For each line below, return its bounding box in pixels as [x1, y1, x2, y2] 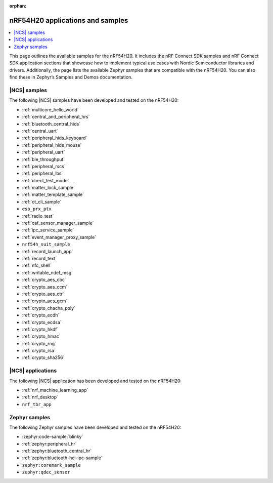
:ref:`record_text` [22, 255, 57, 261]
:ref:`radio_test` [22, 213, 54, 219]
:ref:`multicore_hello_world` [22, 106, 79, 112]
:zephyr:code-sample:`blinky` [22, 433, 83, 440]
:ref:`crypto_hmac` [22, 333, 61, 339]
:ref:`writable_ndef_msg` [22, 269, 73, 275]
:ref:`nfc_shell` [22, 262, 52, 268]
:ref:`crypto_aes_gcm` [22, 298, 68, 304]
